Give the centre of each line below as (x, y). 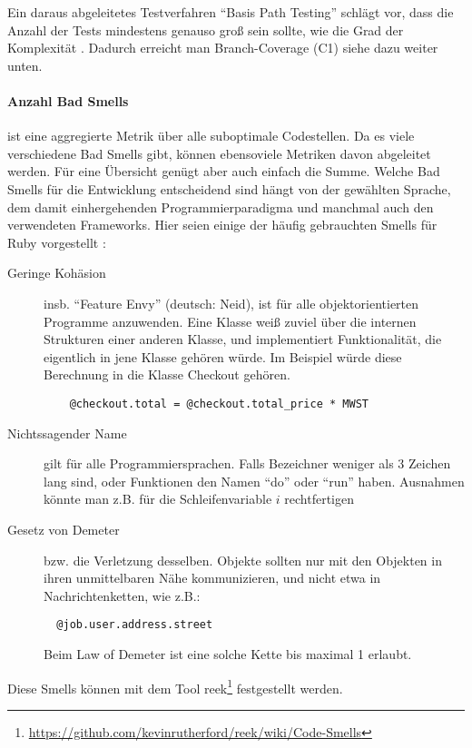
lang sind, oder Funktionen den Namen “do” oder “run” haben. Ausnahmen (254, 481)
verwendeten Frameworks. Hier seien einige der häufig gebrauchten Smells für (222, 225)
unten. (25, 65)
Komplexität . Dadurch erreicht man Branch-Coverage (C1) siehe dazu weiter (223, 48)
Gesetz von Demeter (64, 529)
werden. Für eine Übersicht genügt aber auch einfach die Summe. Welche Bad (224, 171)
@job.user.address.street (135, 625)
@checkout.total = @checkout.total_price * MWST (219, 404)
